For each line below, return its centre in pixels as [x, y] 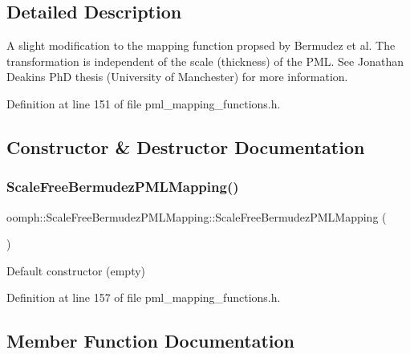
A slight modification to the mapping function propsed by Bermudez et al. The [201, 45]
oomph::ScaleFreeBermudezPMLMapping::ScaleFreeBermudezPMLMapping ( [197, 216]
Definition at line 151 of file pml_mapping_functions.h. [144, 103]
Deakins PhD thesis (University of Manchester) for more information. [177, 77]
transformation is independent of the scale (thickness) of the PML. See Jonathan [205, 61]
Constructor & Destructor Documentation [186, 146]
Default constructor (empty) [76, 270]
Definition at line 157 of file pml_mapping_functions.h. [144, 297]
